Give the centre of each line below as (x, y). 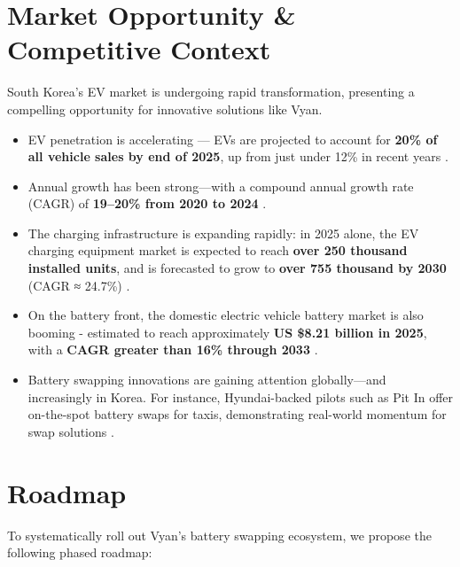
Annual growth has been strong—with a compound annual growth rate (221, 186)
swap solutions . (71, 431)
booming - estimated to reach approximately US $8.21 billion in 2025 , (227, 332)
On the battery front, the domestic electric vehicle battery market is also (226, 315)
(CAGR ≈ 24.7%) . (79, 285)
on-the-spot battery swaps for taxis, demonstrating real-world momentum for (237, 414)
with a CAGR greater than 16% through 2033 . (173, 350)
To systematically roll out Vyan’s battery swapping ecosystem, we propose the (219, 535)
